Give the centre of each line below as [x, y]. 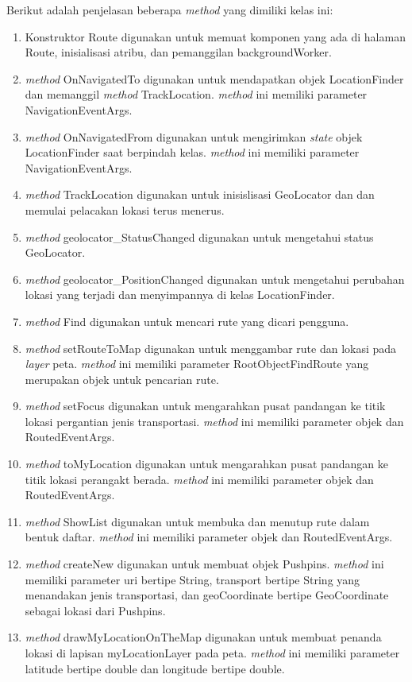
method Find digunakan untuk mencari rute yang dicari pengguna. [187, 321]
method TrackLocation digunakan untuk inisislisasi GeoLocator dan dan [200, 194]
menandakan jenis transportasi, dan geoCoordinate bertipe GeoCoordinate [207, 595]
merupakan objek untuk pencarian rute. [122, 379]
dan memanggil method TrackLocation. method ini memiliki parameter [196, 94]
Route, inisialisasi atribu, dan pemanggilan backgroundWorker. [178, 52]
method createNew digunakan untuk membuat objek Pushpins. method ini [204, 564]
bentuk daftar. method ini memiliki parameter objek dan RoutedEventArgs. [209, 537]
